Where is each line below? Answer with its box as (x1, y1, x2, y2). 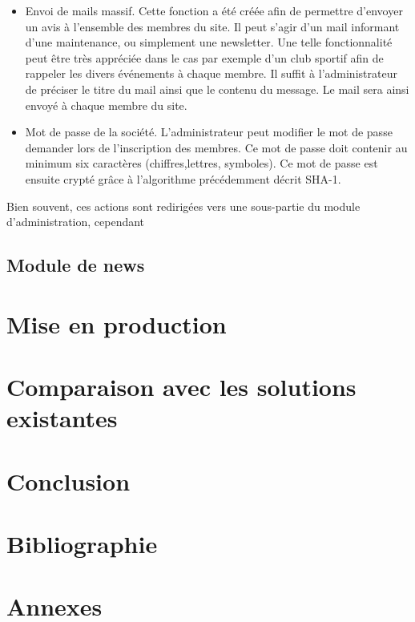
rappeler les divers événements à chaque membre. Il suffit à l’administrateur (25, 65, 397, 82)
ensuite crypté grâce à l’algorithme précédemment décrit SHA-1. (25, 170, 341, 187)
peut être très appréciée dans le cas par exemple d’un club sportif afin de (25, 49, 384, 66)
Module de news (6, 252, 145, 277)
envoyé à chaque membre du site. (25, 96, 187, 113)
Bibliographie (6, 527, 158, 559)
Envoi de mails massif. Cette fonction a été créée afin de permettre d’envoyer (25, 2, 403, 18)
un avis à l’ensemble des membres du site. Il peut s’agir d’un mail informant (25, 18, 400, 34)
